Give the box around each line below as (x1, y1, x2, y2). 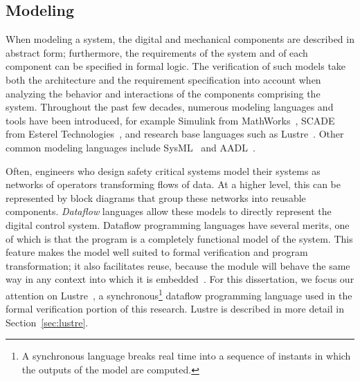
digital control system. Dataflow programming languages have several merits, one (6, 217, 350, 232)
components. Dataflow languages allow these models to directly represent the (6, 204, 332, 219)
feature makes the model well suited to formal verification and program (6, 245, 308, 259)
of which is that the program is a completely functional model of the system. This (6, 231, 353, 245)
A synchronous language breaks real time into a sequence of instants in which (21, 349, 351, 363)
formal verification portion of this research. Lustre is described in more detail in (6, 301, 344, 316)
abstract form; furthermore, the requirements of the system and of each (6, 45, 308, 59)
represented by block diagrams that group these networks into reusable (6, 190, 306, 205)
